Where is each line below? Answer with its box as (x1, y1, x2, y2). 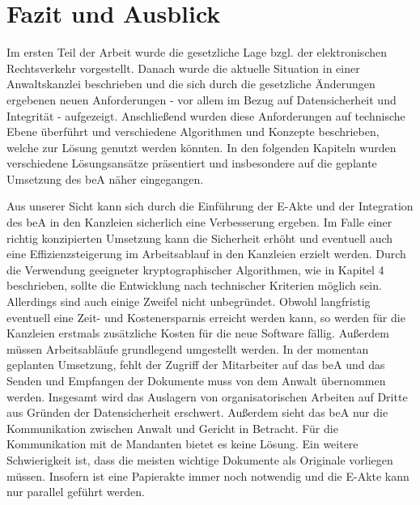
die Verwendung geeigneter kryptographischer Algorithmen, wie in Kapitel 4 (6, 261, 384, 278)
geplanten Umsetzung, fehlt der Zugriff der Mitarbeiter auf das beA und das (6, 356, 385, 373)
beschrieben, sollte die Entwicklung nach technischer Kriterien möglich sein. (6, 277, 382, 294)
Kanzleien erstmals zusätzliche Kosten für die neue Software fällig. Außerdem (6, 325, 389, 342)
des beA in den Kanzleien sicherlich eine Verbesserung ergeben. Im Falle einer (6, 214, 392, 231)
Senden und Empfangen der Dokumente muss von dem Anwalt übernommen (6, 372, 386, 388)
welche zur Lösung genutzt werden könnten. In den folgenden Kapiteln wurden (6, 138, 397, 155)
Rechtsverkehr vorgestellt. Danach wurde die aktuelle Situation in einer (6, 59, 360, 76)
